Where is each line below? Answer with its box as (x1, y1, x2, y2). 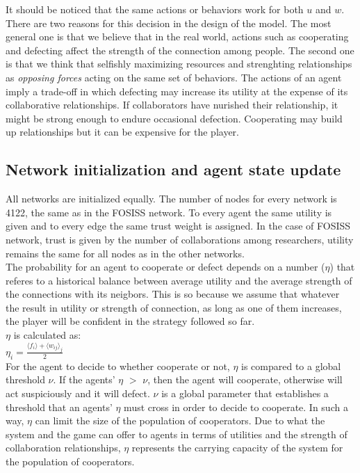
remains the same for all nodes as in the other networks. (6, 246, 245, 260)
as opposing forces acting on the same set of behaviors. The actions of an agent (6, 70, 342, 84)
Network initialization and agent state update (6, 159, 341, 180)
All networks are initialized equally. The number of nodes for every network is (6, 191, 337, 206)
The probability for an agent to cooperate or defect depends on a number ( (6, 259, 325, 274)
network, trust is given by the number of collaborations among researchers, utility (6, 232, 354, 246)
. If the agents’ (53, 372, 115, 387)
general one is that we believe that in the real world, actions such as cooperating (6, 29, 349, 44)
